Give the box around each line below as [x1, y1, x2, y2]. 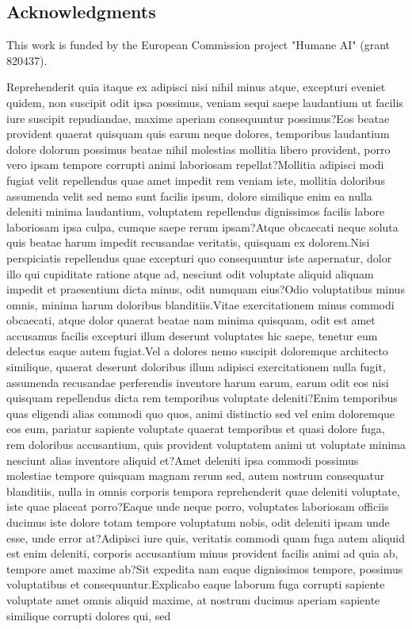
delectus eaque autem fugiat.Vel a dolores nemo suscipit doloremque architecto [6, 343, 388, 359]
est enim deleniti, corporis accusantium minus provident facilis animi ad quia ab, [6, 545, 399, 562]
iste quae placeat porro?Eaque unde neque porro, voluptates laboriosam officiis [6, 498, 389, 515]
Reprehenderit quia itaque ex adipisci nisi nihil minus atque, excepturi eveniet [6, 79, 386, 95]
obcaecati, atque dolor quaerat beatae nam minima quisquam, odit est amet [6, 312, 376, 328]
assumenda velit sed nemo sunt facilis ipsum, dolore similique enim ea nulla [6, 187, 372, 204]
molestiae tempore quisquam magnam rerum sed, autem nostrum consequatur [6, 467, 385, 484]
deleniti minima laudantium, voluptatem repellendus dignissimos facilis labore [6, 203, 385, 220]
